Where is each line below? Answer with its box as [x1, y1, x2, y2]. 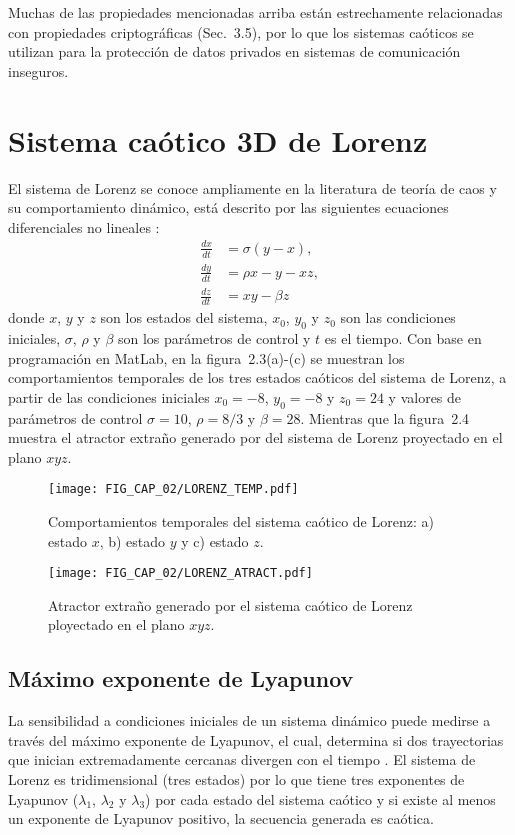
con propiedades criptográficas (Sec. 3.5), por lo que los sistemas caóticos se [8, 21, 474, 42]
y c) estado [181, 530, 249, 551]
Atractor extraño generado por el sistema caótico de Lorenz [48, 594, 413, 615]
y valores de [388, 386, 462, 407]
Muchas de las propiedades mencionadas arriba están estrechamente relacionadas [8, 2, 503, 22]
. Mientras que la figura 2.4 [300, 407, 470, 428]
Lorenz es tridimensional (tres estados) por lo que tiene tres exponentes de [8, 769, 465, 790]
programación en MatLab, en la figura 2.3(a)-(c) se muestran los [8, 347, 405, 368]
